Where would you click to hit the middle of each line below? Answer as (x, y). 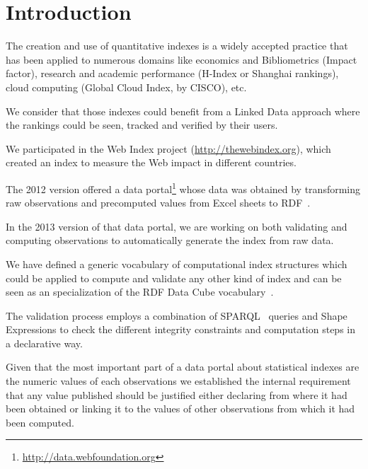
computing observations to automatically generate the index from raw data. (170, 240)
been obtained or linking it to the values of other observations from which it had (180, 409)
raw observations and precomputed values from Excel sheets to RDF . (158, 203)
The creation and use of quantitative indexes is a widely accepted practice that (177, 46)
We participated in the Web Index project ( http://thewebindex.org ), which (168, 148)
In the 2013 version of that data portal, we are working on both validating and (177, 226)
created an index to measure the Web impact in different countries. (151, 162)
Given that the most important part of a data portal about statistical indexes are (183, 367)
